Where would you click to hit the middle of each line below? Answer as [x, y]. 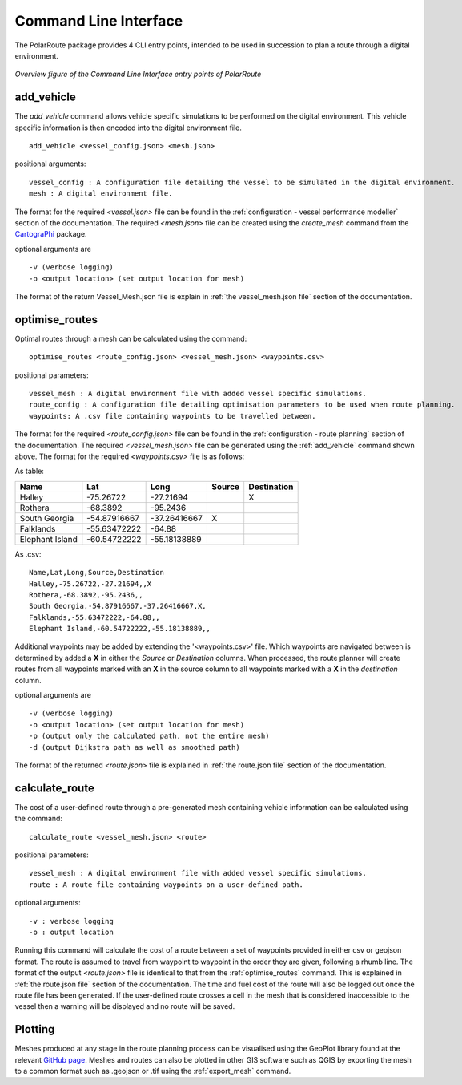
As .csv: [28, 554]
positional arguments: [50, 164]
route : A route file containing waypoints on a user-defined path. [166, 885]
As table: [29, 471]
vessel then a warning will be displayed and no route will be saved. [125, 1006]
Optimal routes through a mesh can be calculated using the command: [131, 338]
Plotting [35, 1029]
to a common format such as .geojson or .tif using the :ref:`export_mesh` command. [153, 1071]
